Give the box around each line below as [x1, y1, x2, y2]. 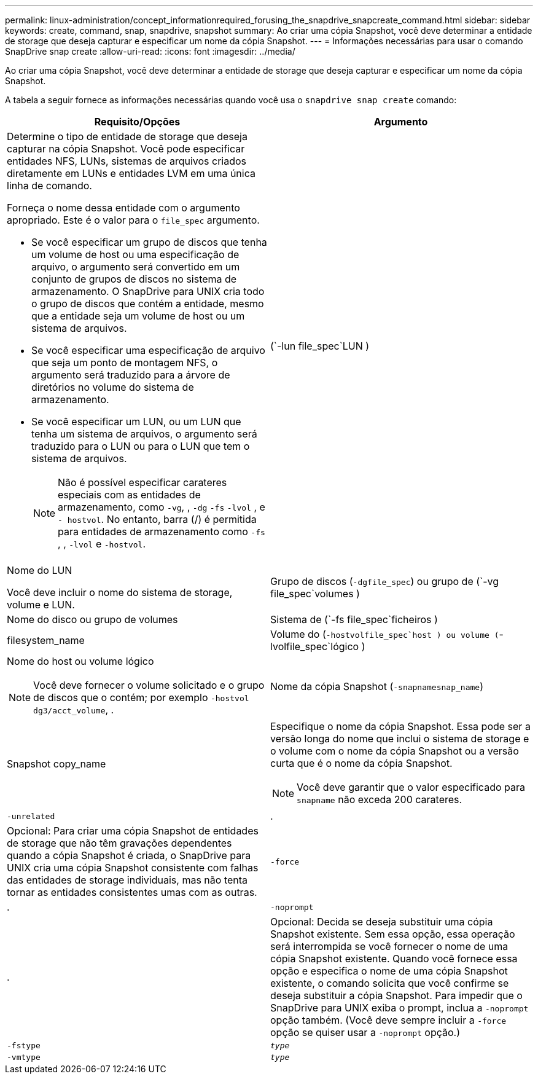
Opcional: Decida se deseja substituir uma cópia [270, 916, 493, 928]
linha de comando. [7, 179, 92, 192]
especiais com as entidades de [58, 488, 201, 501]
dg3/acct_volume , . [33, 704, 114, 716]
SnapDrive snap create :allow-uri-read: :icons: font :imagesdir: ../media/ [5, 46, 295, 57]
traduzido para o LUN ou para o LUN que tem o [31, 440, 250, 452]
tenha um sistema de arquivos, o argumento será [31, 428, 257, 440]
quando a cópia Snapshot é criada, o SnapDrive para [7, 849, 251, 861]
